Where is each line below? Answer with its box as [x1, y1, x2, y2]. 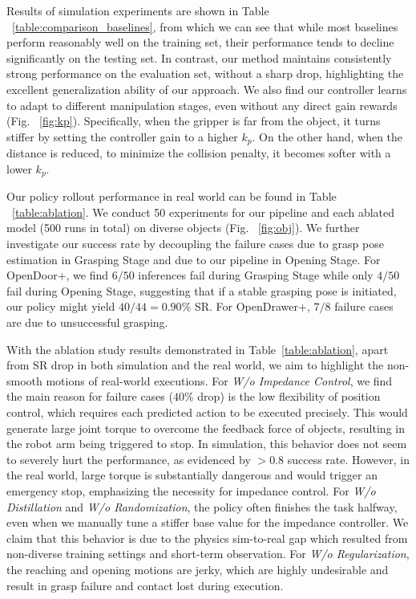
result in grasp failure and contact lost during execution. [6, 577, 284, 593]
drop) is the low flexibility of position [197, 388, 381, 405]
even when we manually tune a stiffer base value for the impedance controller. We [6, 514, 409, 531]
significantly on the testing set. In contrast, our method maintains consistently [6, 49, 392, 66]
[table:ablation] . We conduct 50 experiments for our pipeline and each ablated [12, 203, 395, 220]
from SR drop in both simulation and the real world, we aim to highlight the [6, 357, 384, 373]
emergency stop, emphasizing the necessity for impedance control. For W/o [6, 482, 376, 499]
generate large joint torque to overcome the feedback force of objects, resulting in [6, 419, 405, 436]
